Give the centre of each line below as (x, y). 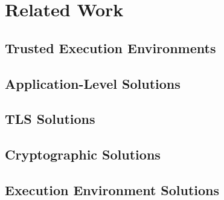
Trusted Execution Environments (110, 47)
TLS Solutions (50, 119)
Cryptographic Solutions (83, 154)
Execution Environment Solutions (112, 189)
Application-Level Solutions (93, 83)
